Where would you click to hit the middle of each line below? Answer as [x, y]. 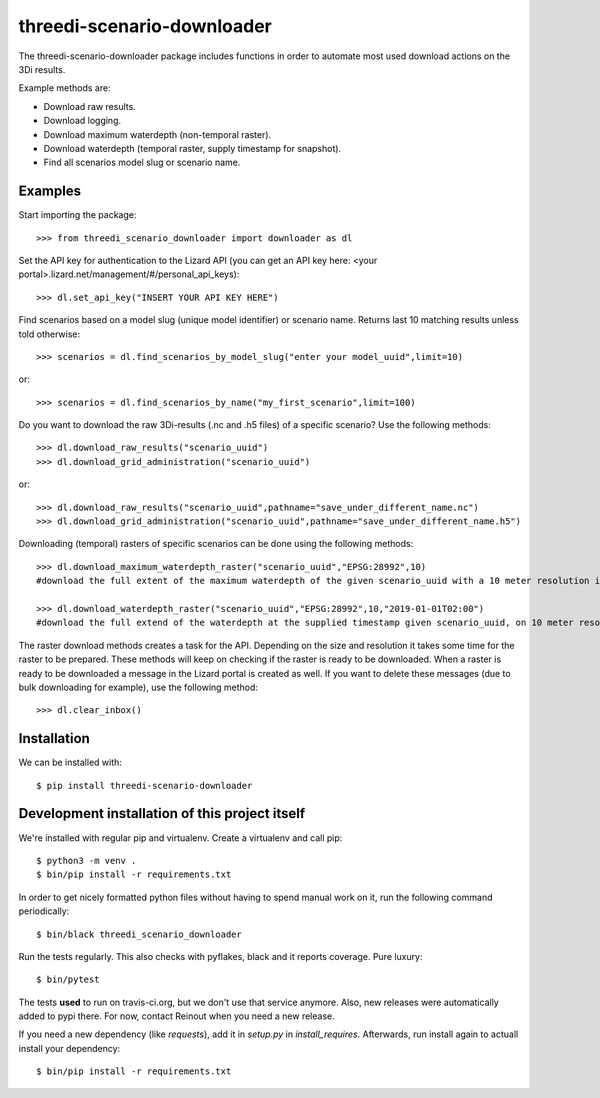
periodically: [44, 911]
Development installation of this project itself [162, 813]
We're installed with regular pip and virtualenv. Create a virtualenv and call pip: [180, 837]
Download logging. [82, 121]
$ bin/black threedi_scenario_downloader [139, 934]
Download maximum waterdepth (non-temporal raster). [157, 134]
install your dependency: [69, 1048]
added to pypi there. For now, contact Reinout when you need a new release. [176, 1016]
